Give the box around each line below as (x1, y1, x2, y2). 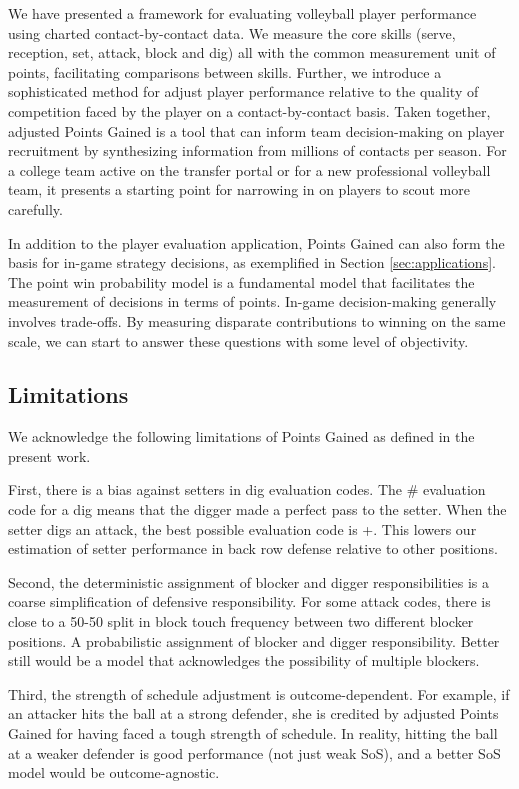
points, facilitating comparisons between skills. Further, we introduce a (8, 61, 442, 82)
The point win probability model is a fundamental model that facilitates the (8, 271, 475, 292)
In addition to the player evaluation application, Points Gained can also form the (8, 232, 505, 253)
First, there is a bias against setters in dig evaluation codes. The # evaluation (8, 479, 486, 500)
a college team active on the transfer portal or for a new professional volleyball (8, 159, 491, 180)
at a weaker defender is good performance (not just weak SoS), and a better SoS (8, 742, 501, 763)
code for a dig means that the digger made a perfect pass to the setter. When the (8, 499, 507, 520)
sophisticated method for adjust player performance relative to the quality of (8, 81, 479, 102)
